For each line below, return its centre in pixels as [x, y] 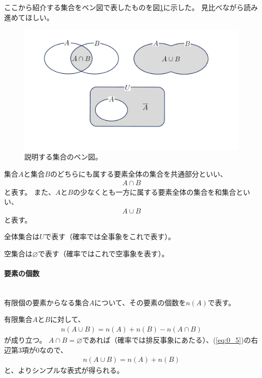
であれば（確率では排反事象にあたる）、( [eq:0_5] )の [166, 340]
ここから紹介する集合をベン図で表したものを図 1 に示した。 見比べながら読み [131, 7]
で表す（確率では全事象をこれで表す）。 [110, 236]
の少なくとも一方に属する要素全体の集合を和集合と [158, 192]
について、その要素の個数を [140, 302]
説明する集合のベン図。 [63, 157]
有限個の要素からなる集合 [47, 302]
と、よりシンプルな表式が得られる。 [64, 370]
